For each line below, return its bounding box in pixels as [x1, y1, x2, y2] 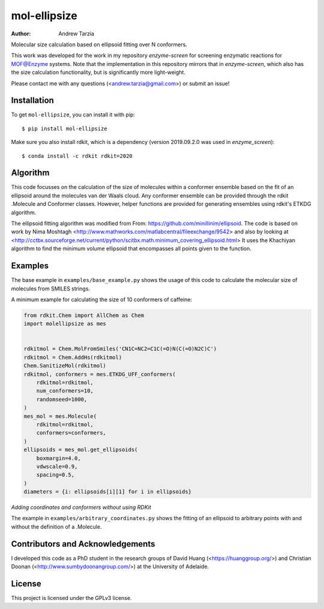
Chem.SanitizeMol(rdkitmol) [23, 362, 106, 369]
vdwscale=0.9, [36, 463, 78, 470]
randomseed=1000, [36, 396, 88, 403]
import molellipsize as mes [23, 320, 106, 327]
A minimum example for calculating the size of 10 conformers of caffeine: [11, 296, 193, 303]
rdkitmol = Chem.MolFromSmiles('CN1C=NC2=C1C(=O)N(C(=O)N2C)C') [23, 346, 217, 352]
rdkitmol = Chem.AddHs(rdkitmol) [23, 354, 122, 361]
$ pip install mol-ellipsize [22, 125, 107, 132]
